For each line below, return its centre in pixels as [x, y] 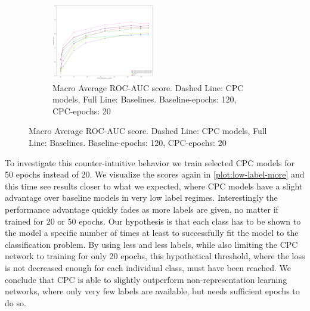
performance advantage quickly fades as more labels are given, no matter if [142, 209]
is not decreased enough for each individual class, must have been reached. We [148, 267]
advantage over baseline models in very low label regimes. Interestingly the [141, 198]
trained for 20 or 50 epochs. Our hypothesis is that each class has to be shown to [153, 221]
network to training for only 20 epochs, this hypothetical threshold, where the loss [155, 256]
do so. [15, 302]
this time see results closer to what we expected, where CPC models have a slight [154, 186]
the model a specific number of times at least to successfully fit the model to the [152, 233]
